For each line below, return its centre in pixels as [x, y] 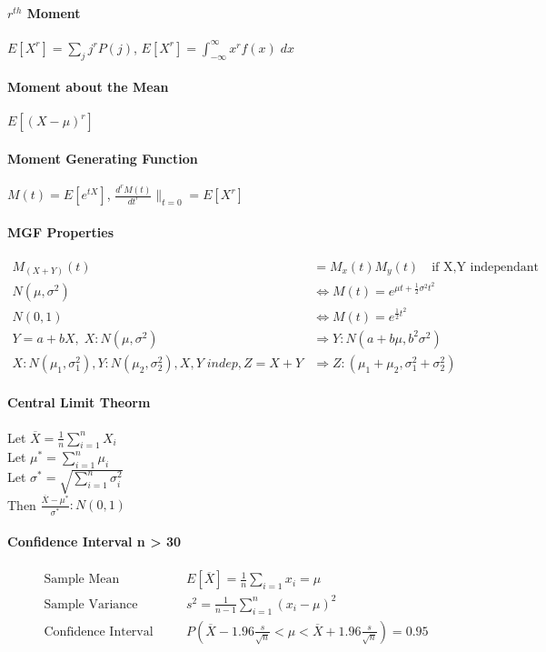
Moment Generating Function [103, 158]
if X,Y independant [486, 267]
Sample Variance [91, 604]
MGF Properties [60, 231]
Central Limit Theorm [79, 402]
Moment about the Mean [88, 87]
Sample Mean [82, 580]
